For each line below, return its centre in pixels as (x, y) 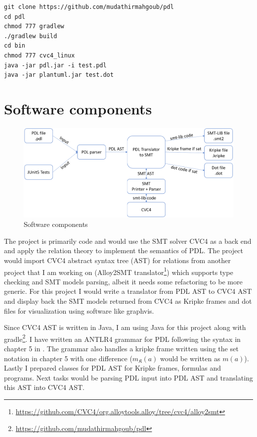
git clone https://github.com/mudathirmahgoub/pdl (89, 7)
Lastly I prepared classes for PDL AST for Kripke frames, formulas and (113, 368)
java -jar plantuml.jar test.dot (59, 75)
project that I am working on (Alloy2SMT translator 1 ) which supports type (119, 271)
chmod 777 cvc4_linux (40, 55)
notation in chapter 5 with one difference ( (68, 358)
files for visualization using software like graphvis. (79, 310)
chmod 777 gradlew (34, 27)
